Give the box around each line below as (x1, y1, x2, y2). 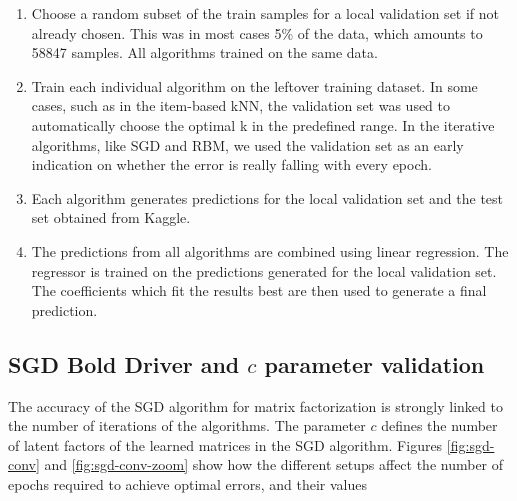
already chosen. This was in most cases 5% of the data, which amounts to (31, 22, 483, 43)
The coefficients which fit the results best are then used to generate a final (31, 280, 487, 301)
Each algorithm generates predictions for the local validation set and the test (31, 187, 504, 208)
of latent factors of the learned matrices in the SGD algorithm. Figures (8, 434, 443, 455)
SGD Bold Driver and (8, 348, 240, 379)
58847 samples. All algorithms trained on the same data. (31, 42, 378, 63)
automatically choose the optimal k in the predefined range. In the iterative (31, 114, 495, 135)
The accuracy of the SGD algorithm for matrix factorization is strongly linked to (8, 395, 503, 416)
